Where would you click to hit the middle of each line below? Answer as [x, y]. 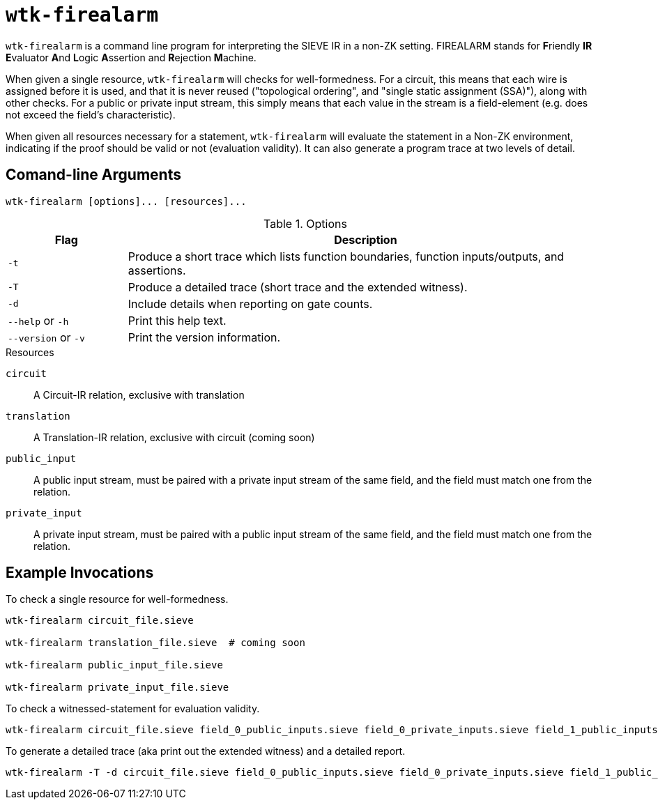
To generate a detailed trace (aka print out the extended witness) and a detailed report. [206, 751]
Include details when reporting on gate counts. [250, 304]
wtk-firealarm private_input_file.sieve [117, 688]
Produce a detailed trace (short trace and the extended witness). [298, 287]
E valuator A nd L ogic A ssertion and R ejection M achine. [131, 57]
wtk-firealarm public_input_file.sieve [114, 665]
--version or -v [46, 337]
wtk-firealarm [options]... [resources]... [126, 201]
